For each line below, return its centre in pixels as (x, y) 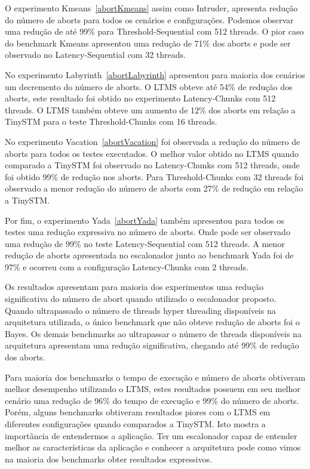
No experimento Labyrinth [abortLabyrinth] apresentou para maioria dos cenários (155, 74)
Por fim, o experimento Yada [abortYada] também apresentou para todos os (145, 220)
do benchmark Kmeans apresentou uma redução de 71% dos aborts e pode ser (148, 43)
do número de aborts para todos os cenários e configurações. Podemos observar (149, 19)
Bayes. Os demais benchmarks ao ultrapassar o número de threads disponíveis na (153, 333)
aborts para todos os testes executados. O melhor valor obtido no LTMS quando (152, 153)
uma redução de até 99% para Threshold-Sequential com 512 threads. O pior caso (154, 31)
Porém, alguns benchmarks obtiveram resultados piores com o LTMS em (138, 412)
